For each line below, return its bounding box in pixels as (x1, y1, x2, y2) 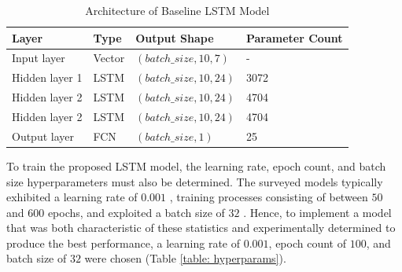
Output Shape (135, 29, 214, 46)
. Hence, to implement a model (243, 204, 392, 220)
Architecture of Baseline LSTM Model (85, 2, 270, 18)
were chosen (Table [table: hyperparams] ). (84, 250, 286, 266)
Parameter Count (245, 29, 343, 46)
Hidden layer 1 (12, 69, 83, 86)
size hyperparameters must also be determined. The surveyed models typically (6, 173, 383, 189)
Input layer (12, 50, 65, 66)
